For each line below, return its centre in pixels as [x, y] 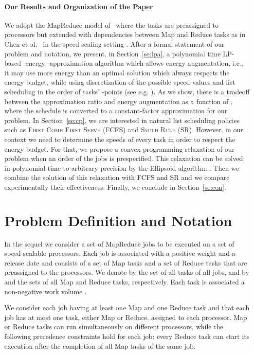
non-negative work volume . [45, 291]
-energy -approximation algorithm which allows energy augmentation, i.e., [133, 63]
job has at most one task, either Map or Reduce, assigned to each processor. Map [126, 317]
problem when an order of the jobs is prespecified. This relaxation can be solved [124, 158]
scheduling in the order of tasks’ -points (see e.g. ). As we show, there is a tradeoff [127, 91]
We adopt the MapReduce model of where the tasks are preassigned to [112, 25]
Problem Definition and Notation [118, 220]
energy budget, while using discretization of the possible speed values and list [120, 82]
